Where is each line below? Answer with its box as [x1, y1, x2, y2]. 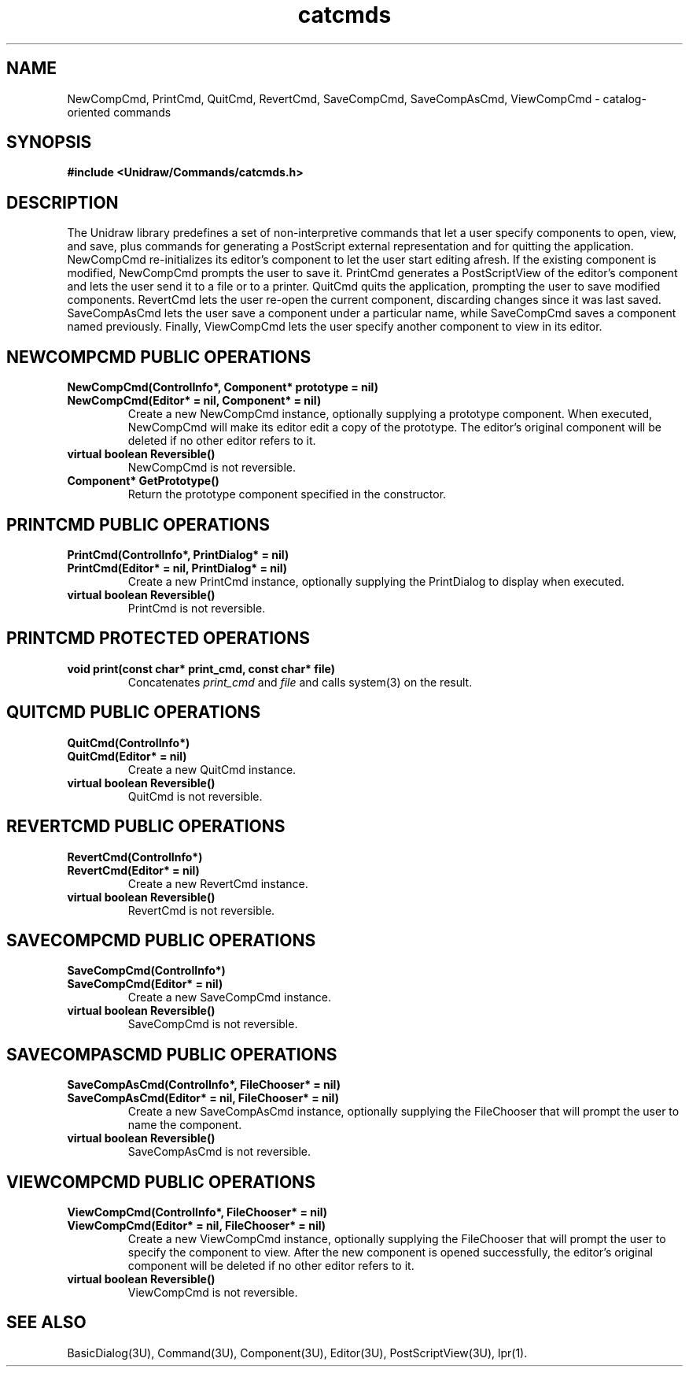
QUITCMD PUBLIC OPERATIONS [6, 702, 261, 723]
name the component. [127, 1118, 242, 1132]
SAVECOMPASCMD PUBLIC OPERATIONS [6, 1044, 337, 1064]
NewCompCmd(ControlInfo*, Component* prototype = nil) [67, 380, 378, 394]
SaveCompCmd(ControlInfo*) [67, 964, 226, 978]
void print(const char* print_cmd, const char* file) [67, 661, 335, 675]
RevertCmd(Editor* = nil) [67, 863, 200, 877]
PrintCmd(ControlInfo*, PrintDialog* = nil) [67, 547, 289, 561]
